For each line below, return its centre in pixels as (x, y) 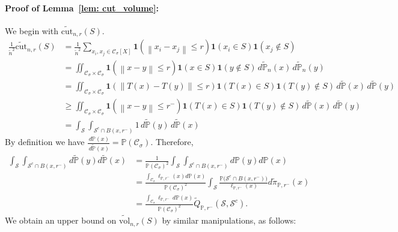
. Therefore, (172, 142)
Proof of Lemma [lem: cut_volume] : (82, 7)
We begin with (32, 30)
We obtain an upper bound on (61, 220)
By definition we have (45, 142)
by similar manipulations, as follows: (229, 220)
